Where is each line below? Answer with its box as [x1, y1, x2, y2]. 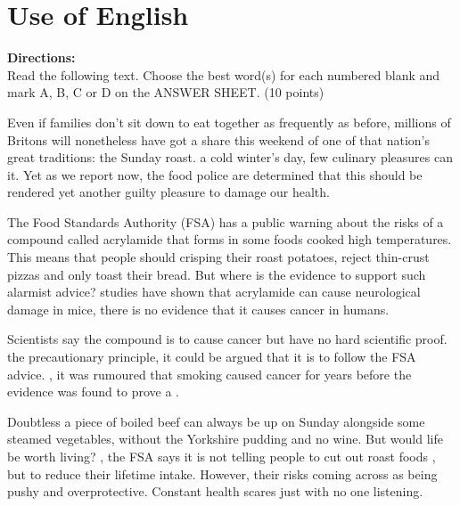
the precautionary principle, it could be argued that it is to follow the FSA [7, 347, 416, 366]
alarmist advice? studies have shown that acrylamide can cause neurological [7, 282, 421, 301]
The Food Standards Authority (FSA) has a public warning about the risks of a [7, 212, 444, 231]
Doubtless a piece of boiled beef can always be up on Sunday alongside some [7, 412, 425, 430]
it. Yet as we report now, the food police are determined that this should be [7, 165, 423, 184]
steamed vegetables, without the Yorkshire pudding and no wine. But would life [7, 429, 443, 448]
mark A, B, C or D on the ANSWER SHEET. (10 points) [7, 83, 324, 102]
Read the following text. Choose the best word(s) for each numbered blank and [7, 65, 440, 84]
